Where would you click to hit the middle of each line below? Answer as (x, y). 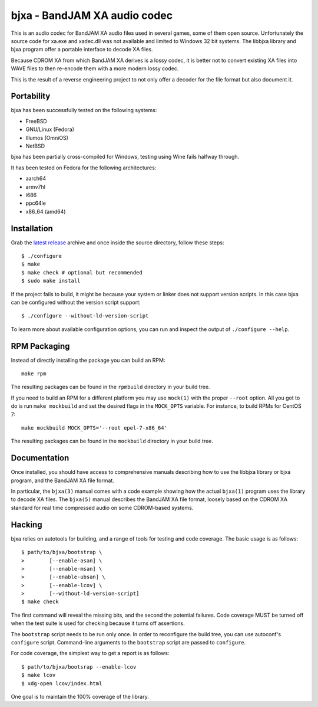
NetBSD (35, 146)
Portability (31, 96)
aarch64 (36, 179)
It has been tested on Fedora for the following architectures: (84, 168)
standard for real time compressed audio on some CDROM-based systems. (102, 508)
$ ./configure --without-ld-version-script (85, 316)
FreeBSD (36, 121)
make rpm (34, 374)
